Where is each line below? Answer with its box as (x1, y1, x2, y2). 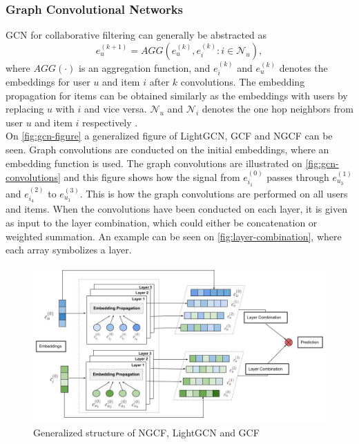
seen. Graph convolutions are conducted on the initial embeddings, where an (6, 142, 329, 157)
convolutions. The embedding (180, 75, 305, 89)
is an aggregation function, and (79, 60, 211, 75)
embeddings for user (6, 75, 90, 89)
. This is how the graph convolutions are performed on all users (79, 186, 348, 200)
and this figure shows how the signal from (64, 170, 240, 184)
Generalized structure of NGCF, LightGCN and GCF (33, 425, 260, 439)
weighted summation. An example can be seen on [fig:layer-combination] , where (6, 229, 342, 243)
